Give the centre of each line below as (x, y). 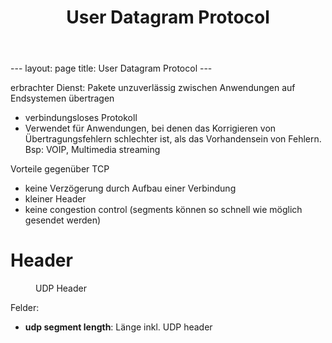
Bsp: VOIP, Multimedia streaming (92, 150)
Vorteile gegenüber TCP (60, 169)
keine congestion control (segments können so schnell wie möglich (163, 210)
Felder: (25, 308)
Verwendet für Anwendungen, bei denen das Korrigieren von (150, 128)
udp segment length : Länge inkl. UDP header (118, 327)
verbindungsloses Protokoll (81, 118)
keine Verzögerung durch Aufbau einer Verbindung (130, 188)
